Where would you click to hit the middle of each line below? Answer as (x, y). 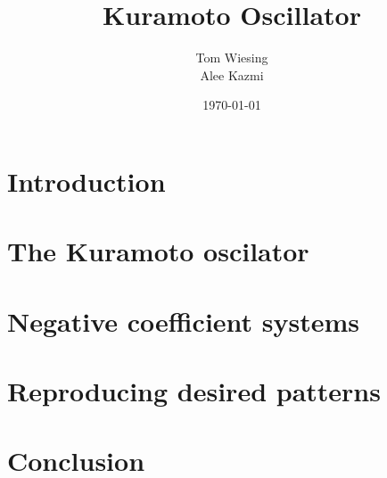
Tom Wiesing (232, 58)
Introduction (86, 181)
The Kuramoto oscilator (158, 251)
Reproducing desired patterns (194, 391)
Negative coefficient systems (184, 321)
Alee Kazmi (232, 74)
